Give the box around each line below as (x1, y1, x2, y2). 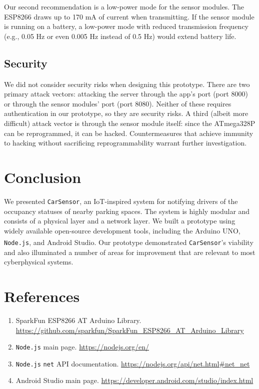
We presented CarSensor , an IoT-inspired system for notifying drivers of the (4, 195, 238, 206)
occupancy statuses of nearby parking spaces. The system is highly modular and (4, 205, 250, 216)
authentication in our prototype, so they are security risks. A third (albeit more (4, 108, 248, 118)
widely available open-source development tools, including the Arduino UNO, (4, 225, 240, 235)
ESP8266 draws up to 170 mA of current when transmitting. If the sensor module (4, 11, 254, 21)
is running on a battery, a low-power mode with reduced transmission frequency (4, 21, 249, 31)
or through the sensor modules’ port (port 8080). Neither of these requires (4, 98, 231, 108)
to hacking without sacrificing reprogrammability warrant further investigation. (4, 137, 247, 148)
